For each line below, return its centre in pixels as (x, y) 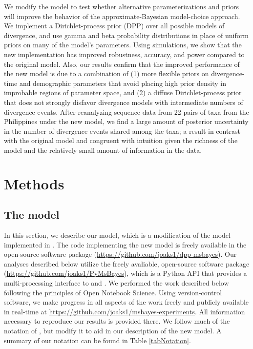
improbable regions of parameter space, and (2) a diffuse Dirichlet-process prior (123, 92)
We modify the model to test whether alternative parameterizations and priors (122, 6)
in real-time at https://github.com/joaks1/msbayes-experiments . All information (125, 311)
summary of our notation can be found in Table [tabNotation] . (97, 340)
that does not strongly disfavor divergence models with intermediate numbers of (124, 102)
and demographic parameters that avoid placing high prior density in (123, 83)
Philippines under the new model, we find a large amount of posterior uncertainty (126, 121)
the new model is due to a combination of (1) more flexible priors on (106, 73)
